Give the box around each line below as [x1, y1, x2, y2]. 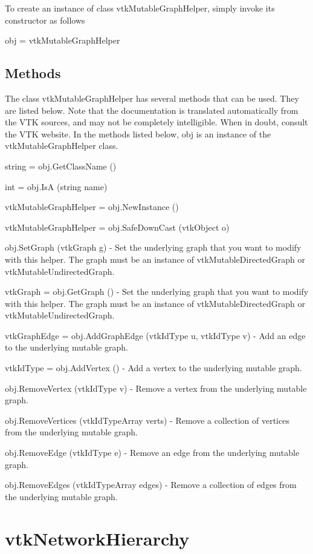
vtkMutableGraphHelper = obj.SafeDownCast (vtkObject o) [5, 220, 230, 233]
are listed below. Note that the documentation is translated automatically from [5, 104, 298, 116]
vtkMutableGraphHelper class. [5, 139, 118, 152]
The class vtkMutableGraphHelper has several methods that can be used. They [5, 91, 299, 104]
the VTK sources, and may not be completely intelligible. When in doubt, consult [5, 116, 308, 128]
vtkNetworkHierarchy [5, 526, 190, 550]
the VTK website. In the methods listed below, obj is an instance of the [5, 127, 271, 140]
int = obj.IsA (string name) [5, 180, 108, 193]
